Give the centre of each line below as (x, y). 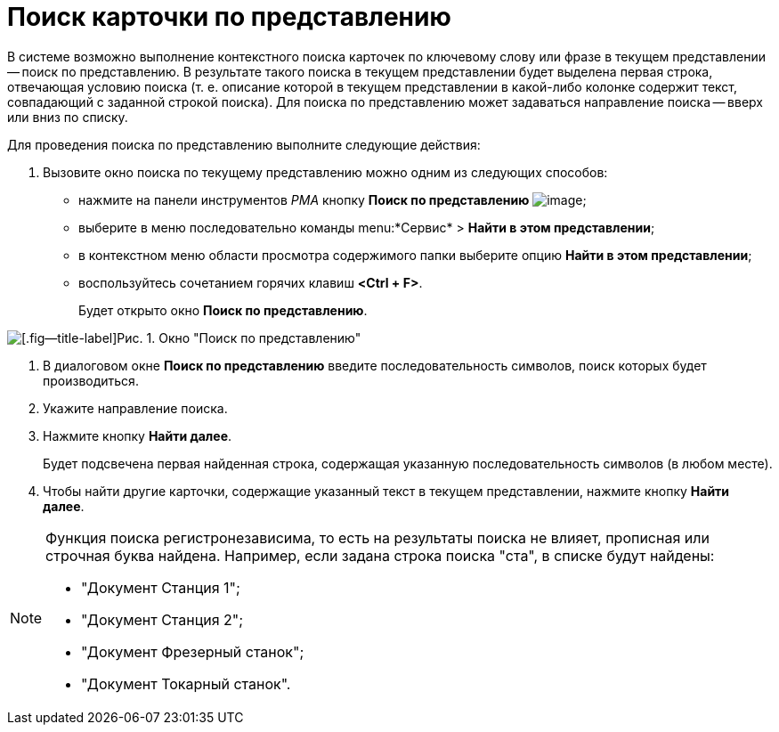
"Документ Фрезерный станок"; (193, 651)
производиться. (91, 380)
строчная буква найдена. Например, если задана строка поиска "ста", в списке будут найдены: (380, 555)
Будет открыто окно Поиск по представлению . (223, 310)
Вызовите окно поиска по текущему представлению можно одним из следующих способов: (325, 172)
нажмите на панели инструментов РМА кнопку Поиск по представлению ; (333, 199)
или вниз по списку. (68, 117)
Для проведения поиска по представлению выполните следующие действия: (244, 144)
